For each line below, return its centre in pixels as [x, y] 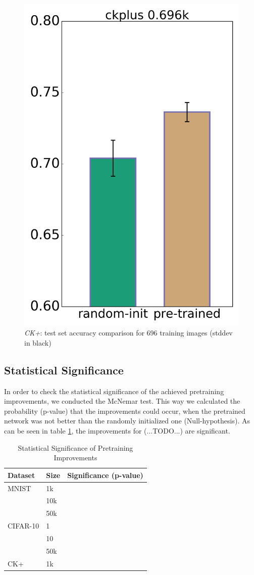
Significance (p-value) [105, 475]
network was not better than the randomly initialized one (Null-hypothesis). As [127, 421]
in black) [38, 342]
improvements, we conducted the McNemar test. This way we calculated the [122, 401]
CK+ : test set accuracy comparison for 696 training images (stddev [129, 333]
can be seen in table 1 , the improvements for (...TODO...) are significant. [117, 430]
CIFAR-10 [23, 526]
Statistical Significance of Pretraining [75, 447]
